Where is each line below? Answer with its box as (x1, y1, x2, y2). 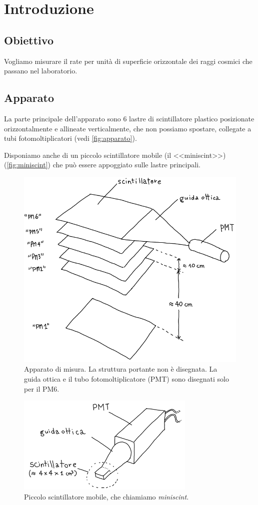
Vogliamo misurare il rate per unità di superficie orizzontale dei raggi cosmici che (4, 55, 252, 66)
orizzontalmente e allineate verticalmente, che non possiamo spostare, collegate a (4, 123, 251, 133)
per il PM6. (24, 383, 59, 394)
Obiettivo (4, 32, 53, 47)
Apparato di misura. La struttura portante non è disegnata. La (24, 364, 217, 374)
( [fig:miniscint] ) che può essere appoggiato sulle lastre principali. (4, 159, 200, 170)
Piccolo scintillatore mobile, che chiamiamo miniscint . (24, 491, 189, 502)
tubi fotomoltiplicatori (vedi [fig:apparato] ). (4, 133, 137, 143)
